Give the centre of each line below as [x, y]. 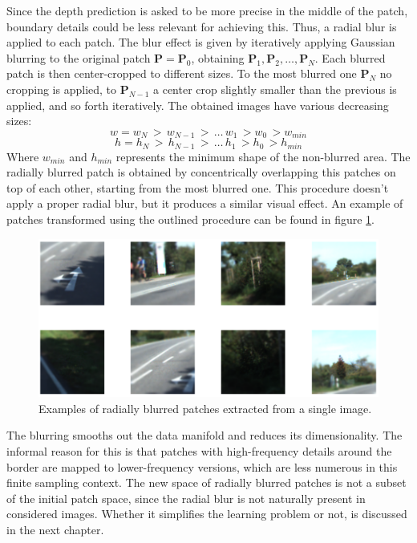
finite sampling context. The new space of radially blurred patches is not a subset [206, 482]
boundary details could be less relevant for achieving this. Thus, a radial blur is [202, 26]
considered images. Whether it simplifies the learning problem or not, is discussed [207, 514]
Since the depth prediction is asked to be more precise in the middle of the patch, [207, 10]
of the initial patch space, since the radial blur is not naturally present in [186, 498]
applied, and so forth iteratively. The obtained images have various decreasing [198, 105]
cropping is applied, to [62, 89]
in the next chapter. [55, 529]
